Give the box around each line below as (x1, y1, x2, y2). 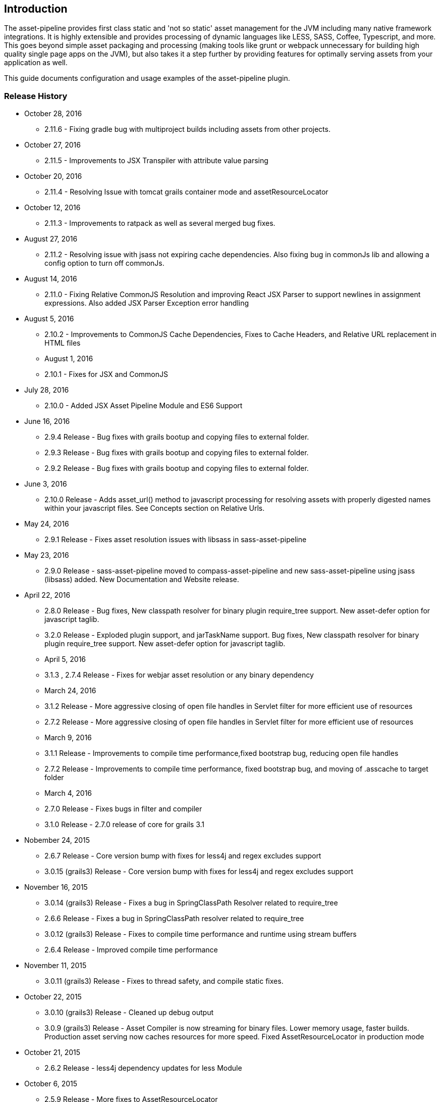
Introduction (4, 3, 68, 15)
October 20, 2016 (24, 172, 82, 181)
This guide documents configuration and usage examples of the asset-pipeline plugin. (4, 74, 290, 83)
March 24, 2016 (44, 686, 96, 695)
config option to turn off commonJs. (44, 259, 164, 268)
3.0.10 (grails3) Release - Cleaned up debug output (44, 1008, 213, 1017)
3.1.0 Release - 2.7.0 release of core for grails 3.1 (44, 820, 205, 829)
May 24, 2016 (24, 519, 69, 529)
